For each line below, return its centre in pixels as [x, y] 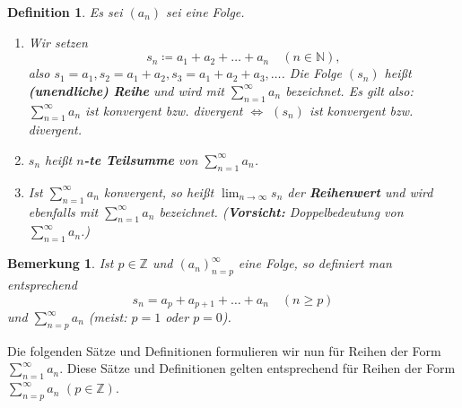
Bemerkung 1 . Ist [61, 263]
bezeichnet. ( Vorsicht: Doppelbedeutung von [281, 211]
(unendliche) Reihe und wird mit [126, 90]
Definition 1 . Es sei [65, 12]
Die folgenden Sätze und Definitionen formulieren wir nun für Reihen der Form [224, 350]
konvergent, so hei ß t [159, 191]
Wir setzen [58, 42]
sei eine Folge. [205, 12]
